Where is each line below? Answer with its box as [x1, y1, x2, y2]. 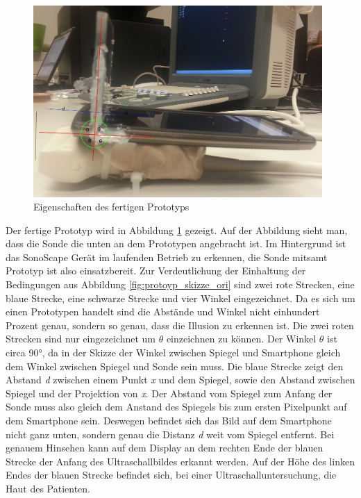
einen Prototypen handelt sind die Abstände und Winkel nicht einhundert [6, 304, 320, 319]
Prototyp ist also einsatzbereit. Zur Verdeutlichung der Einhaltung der [6, 263, 306, 278]
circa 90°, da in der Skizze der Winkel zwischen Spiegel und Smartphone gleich [6, 345, 341, 360]
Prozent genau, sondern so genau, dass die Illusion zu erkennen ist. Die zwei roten [6, 317, 354, 332]
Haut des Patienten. [6, 481, 90, 495]
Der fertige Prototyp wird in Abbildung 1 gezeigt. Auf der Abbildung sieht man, [6, 222, 348, 237]
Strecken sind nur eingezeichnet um [6, 331, 156, 346]
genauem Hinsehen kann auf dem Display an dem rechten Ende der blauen [6, 440, 324, 455]
